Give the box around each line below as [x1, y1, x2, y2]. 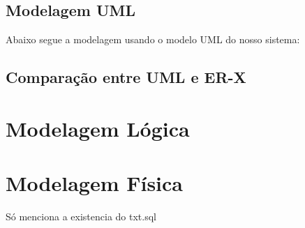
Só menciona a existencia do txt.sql [6, 209, 156, 224]
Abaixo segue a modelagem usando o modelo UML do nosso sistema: [6, 32, 300, 47]
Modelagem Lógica [6, 114, 190, 142]
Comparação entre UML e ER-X [6, 66, 246, 88]
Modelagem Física [6, 169, 184, 197]
